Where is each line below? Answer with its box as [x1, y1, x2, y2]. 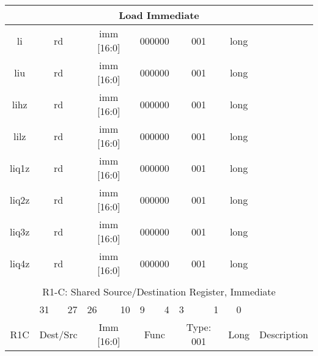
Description [259, 327, 308, 341]
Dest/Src [39, 327, 78, 341]
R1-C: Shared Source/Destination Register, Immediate [42, 284, 276, 299]
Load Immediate [119, 8, 199, 22]
